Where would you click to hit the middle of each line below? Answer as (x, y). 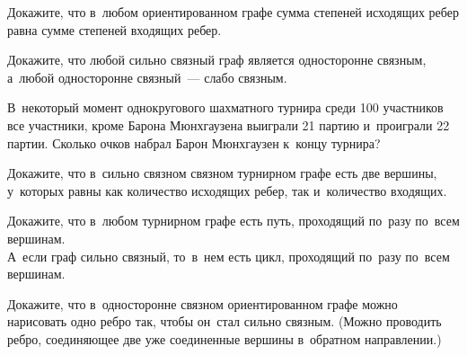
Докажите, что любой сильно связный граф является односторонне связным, (217, 60)
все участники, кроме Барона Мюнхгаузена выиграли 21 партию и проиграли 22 (229, 124)
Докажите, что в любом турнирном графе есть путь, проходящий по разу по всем (233, 221)
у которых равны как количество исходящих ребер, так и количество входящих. (227, 190)
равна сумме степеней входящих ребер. (115, 29)
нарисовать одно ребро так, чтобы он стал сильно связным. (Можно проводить (225, 321)
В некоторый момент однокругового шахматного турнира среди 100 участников (225, 107)
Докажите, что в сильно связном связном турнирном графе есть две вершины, (222, 173)
